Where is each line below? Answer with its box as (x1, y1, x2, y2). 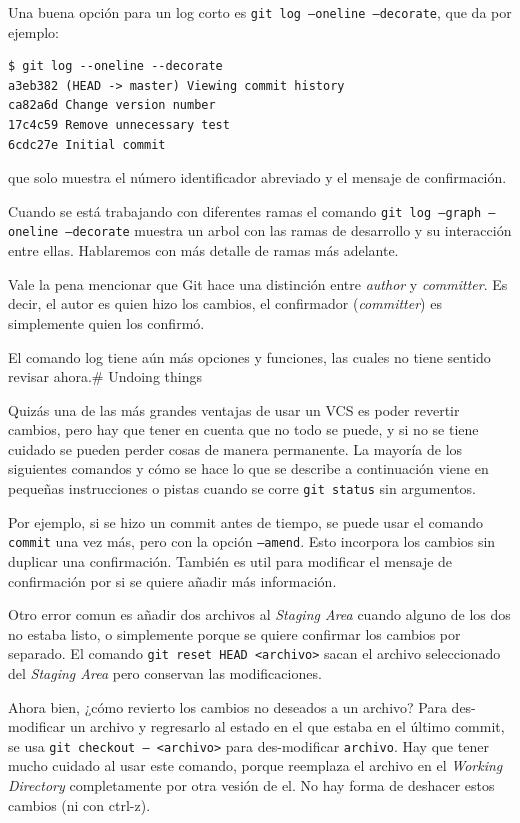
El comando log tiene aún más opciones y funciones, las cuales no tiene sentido (8, 346, 491, 367)
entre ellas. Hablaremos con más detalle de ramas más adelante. (8, 240, 399, 261)
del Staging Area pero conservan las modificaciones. (8, 663, 322, 683)
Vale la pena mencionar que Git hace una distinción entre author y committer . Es (8, 273, 508, 294)
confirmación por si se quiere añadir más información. (8, 570, 337, 591)
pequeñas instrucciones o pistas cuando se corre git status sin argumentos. (8, 478, 476, 499)
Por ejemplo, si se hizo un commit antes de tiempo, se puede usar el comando (8, 511, 484, 532)
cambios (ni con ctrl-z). (8, 794, 151, 815)
